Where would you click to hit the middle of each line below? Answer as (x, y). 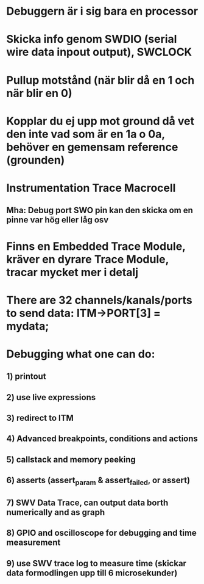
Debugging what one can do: (81, 354)
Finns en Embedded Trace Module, (96, 246)
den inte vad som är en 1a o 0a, (86, 134)
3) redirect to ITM (40, 418)
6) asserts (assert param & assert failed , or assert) (98, 481)
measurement (33, 543)
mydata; (28, 326)
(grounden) (36, 160)
